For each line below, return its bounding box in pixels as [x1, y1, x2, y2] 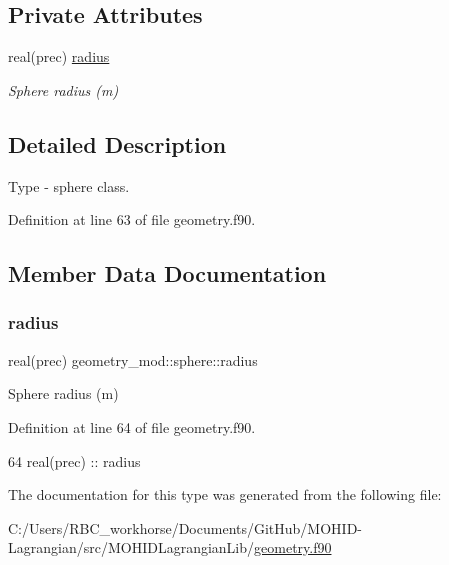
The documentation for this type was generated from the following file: [8, 484, 442, 505]
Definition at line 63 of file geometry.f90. [8, 209, 256, 230]
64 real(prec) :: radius [8, 450, 141, 471]
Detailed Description [8, 128, 227, 159]
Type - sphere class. [8, 175, 130, 196]
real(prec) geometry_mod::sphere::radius [8, 349, 258, 370]
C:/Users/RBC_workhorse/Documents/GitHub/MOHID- [8, 517, 363, 538]
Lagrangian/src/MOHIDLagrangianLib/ [8, 537, 255, 558]
